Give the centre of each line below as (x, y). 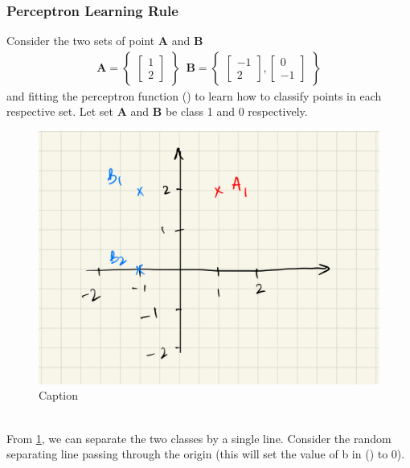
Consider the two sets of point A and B (105, 41)
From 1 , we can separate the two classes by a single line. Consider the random (199, 438)
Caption (59, 395)
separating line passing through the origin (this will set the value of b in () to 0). (206, 454)
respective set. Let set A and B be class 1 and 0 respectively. (157, 111)
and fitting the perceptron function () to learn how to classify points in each (194, 95)
